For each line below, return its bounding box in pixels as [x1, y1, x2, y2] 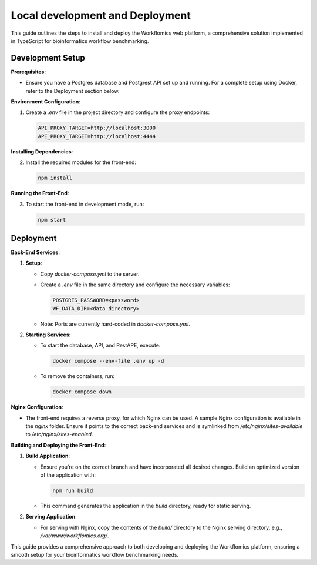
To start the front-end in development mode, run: [25, 200, 144, 208]
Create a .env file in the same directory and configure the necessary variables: [40, 281, 230, 288]
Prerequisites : [11, 68, 46, 75]
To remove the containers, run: [40, 373, 114, 380]
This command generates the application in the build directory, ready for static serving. [40, 502, 251, 509]
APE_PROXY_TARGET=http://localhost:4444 [38, 133, 156, 139]
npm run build [52, 487, 93, 494]
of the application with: [40, 471, 96, 479]
